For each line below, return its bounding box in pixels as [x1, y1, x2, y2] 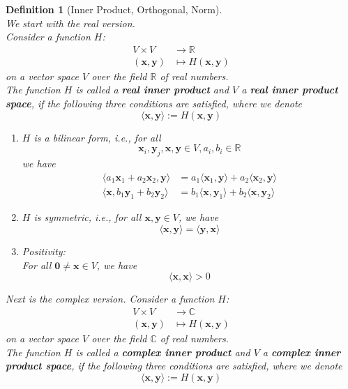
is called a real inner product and [75, 82, 229, 97]
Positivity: [22, 244, 66, 259]
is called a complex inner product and [75, 344, 250, 359]
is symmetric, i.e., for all [33, 210, 142, 224]
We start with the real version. [6, 15, 135, 30]
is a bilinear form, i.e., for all [33, 130, 161, 144]
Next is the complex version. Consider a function [6, 291, 215, 306]
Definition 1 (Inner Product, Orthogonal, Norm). [6, 2, 222, 16]
